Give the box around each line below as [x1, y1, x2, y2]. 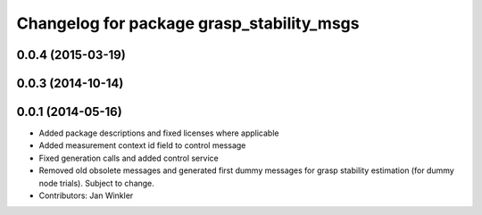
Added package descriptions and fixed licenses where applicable [38, 128, 279, 138]
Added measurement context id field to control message [38, 140, 246, 151]
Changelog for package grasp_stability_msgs [16, 13, 360, 33]
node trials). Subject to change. [38, 178, 155, 188]
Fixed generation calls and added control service [38, 153, 219, 163]
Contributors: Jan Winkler [38, 190, 134, 201]
